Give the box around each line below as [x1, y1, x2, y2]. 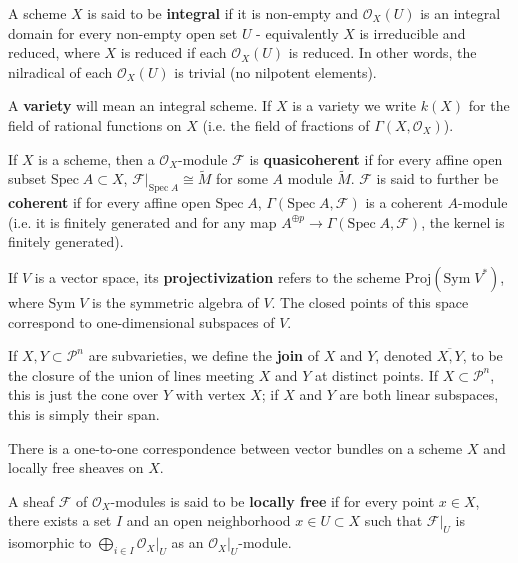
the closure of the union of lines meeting [8, 364, 254, 385]
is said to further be [376, 168, 499, 189]
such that [364, 510, 423, 531]
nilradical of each [8, 61, 113, 82]
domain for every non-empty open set [8, 22, 238, 43]
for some [216, 168, 268, 189]
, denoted [375, 345, 433, 366]
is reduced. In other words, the [288, 42, 477, 63]
